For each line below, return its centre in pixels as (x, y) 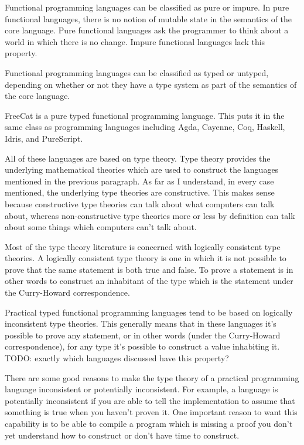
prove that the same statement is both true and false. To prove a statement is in (149, 269)
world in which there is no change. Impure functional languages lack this (135, 41)
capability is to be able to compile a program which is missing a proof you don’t (149, 423)
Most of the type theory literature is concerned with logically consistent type (143, 246)
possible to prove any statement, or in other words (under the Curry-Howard (143, 335)
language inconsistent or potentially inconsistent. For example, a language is (141, 389)
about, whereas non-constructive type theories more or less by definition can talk (150, 215)
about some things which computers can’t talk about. (101, 227)
